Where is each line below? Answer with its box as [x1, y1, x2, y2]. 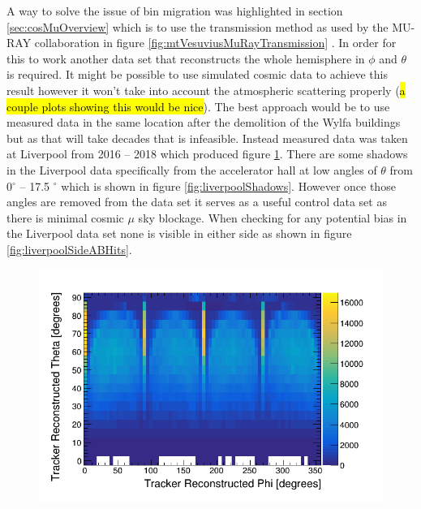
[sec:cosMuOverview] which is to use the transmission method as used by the [6, 18, 389, 35]
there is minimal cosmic [6, 209, 124, 226]
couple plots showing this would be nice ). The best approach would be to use [6, 97, 390, 114]
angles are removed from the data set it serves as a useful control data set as [6, 193, 387, 210]
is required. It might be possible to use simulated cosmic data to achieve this [6, 66, 388, 83]
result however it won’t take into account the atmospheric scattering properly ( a [6, 81, 406, 98]
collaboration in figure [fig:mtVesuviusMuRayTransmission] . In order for [34, 34, 397, 51]
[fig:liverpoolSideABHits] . [6, 240, 132, 257]
